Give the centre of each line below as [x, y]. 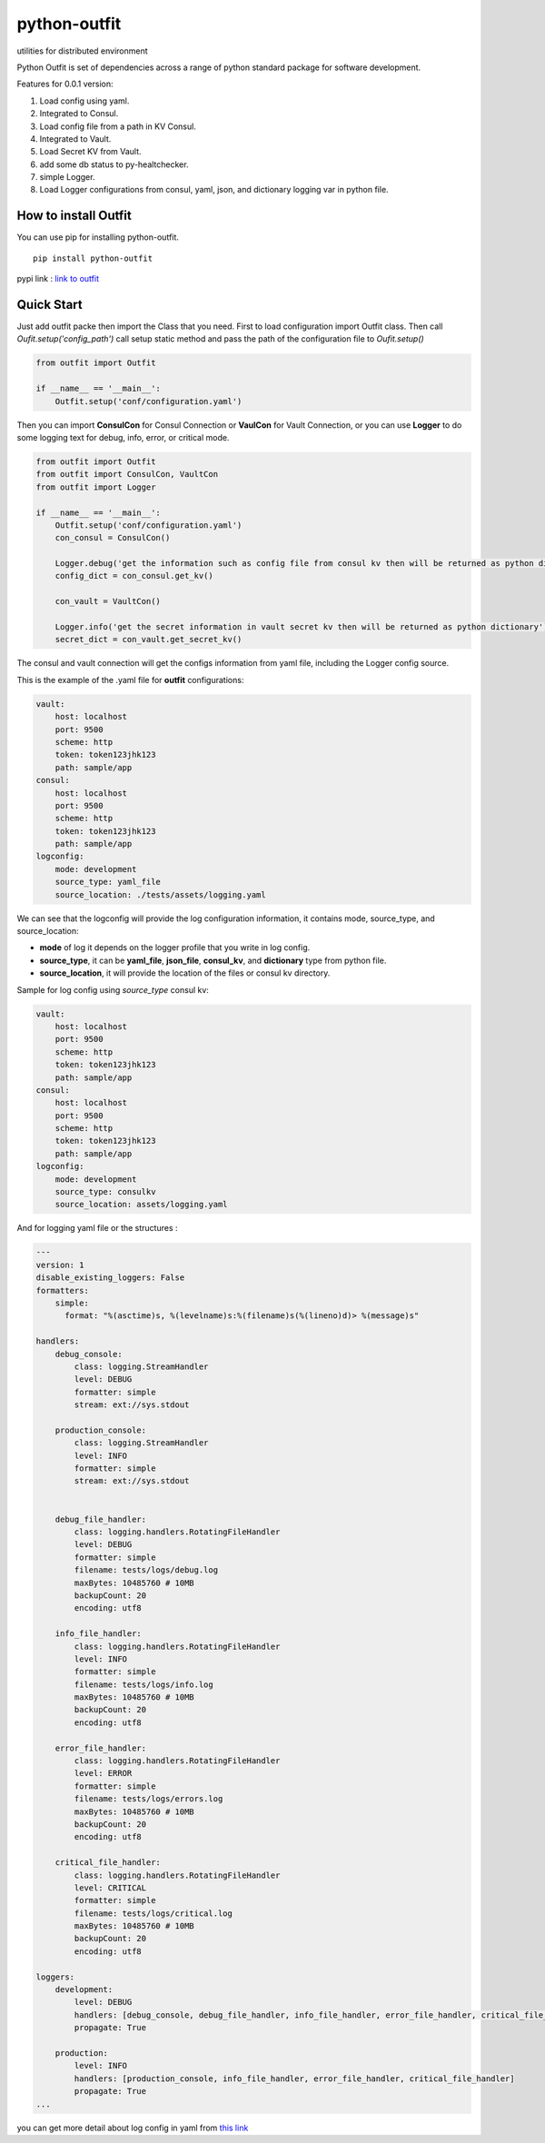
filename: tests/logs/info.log [144, 1684]
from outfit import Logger [96, 487]
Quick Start [50, 304]
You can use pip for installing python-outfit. [98, 237]
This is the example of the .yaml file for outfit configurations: [130, 680]
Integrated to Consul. [79, 114]
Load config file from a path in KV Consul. [118, 126]
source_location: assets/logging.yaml [141, 1205]
